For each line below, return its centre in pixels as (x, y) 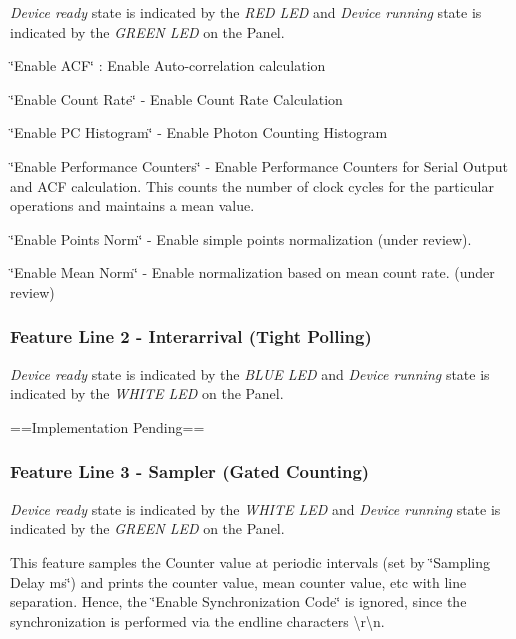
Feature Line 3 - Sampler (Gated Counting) (190, 471)
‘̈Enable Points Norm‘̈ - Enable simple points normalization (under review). (241, 238)
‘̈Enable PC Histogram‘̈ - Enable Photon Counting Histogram (199, 132)
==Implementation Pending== (107, 426)
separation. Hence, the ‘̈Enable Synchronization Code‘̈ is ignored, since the (238, 601)
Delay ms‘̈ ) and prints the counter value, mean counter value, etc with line (238, 581)
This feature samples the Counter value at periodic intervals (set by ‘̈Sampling (250, 561)
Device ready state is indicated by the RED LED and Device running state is (246, 12)
